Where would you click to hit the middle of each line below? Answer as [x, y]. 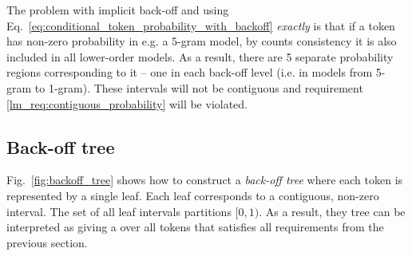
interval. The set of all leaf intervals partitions [119, 211]
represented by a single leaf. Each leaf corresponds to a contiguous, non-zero [193, 195]
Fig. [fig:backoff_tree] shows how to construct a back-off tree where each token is [205, 180]
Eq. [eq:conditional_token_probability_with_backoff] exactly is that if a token [201, 25]
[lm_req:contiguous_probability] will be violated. [127, 103]
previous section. [47, 242]
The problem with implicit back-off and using [118, 10]
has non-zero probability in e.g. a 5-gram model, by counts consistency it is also [202, 41]
